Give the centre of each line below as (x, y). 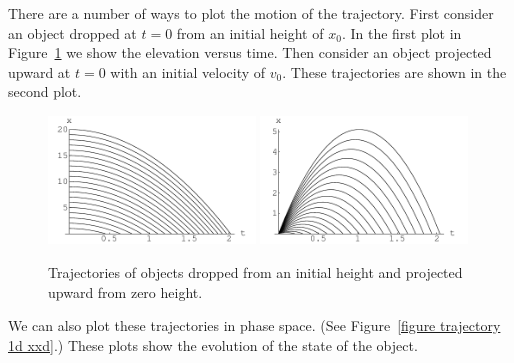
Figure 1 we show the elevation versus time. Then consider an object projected (250, 52)
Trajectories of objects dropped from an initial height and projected (255, 272)
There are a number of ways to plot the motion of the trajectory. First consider (251, 13)
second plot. (45, 91)
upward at (39, 71)
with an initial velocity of (188, 71)
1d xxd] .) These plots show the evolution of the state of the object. (213, 344)
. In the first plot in (401, 32)
